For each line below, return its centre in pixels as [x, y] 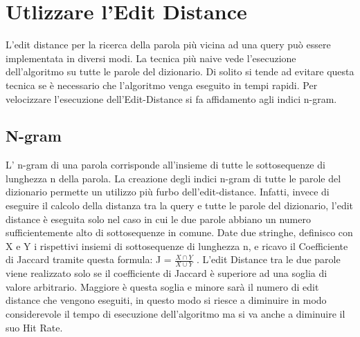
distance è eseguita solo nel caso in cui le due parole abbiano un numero [158, 219]
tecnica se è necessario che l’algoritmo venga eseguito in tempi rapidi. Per [162, 85]
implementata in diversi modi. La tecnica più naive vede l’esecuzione [151, 58]
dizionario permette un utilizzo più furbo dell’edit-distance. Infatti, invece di [168, 192]
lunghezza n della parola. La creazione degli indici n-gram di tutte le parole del [173, 178]
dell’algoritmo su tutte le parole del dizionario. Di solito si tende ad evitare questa [180, 71]
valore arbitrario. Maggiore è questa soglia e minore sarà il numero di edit [162, 286]
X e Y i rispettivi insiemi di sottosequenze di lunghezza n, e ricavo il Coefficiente [177, 245]
